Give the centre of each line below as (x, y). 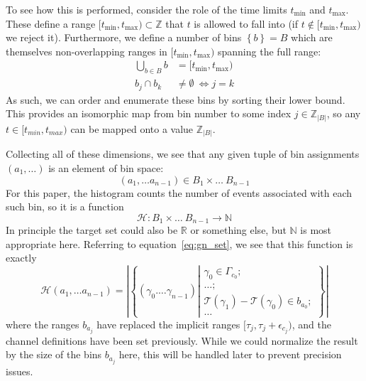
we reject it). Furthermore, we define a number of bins (124, 37)
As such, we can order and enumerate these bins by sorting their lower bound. (176, 99)
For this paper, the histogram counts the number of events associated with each (179, 192)
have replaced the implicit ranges (168, 324)
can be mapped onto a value (132, 128)
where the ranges (43, 324)
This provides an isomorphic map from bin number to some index (149, 113)
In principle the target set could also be (92, 230)
